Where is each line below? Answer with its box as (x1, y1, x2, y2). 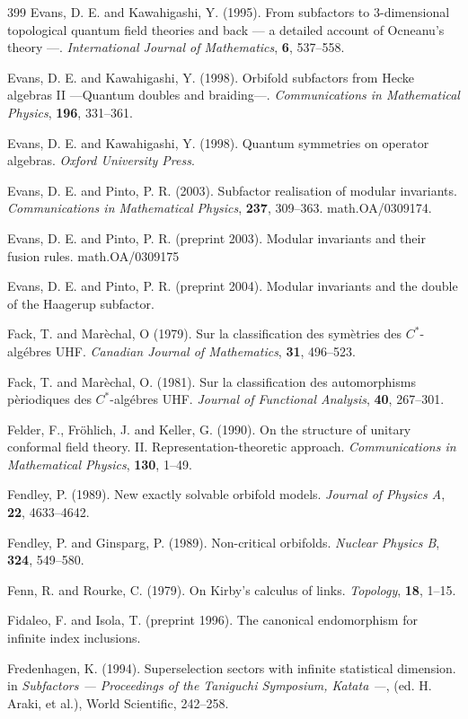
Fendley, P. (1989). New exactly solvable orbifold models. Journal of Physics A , (7, 485, 446, 504)
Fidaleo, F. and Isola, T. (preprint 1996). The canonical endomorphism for (7, 610, 418, 629)
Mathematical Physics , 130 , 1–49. (7, 454, 192, 473)
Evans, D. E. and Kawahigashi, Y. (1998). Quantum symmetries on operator (7, 133, 429, 152)
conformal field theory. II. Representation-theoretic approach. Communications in (7, 437, 456, 456)
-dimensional (379, 3, 450, 21)
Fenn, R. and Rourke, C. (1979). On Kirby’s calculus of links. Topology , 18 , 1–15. (7, 580, 456, 599)
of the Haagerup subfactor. (7, 294, 155, 312)
